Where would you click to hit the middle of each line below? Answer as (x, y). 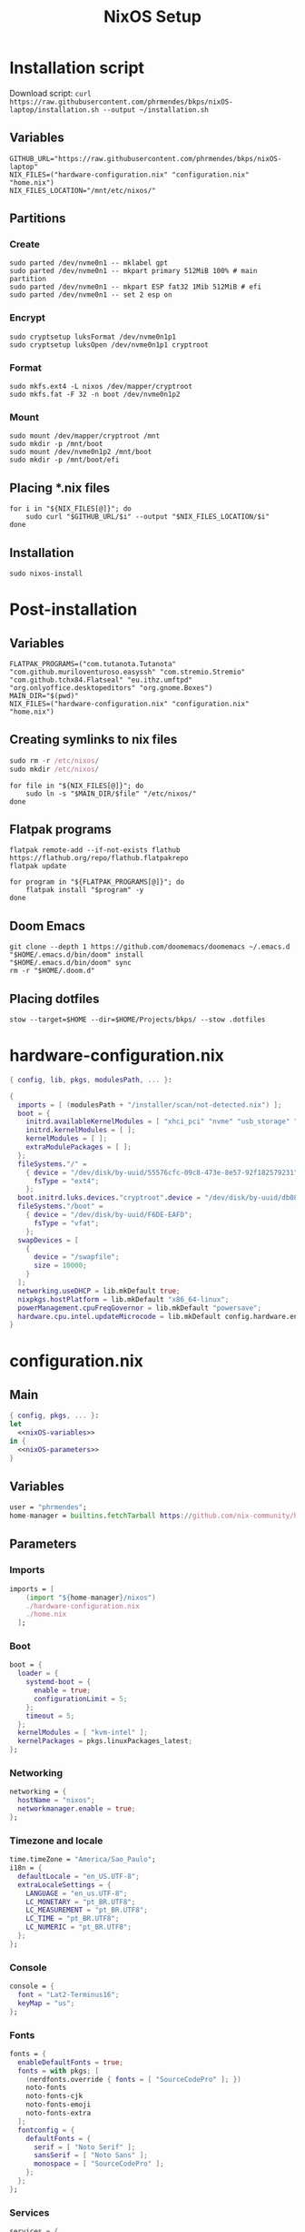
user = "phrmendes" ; (49, 1507)
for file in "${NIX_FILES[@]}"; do (77, 786)
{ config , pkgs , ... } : (54, 1416)
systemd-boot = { (59, 1682)
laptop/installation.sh (54, 110)
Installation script (77, 68)
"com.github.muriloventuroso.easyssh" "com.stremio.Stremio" (128, 672)
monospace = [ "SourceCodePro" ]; (99, 2164)
